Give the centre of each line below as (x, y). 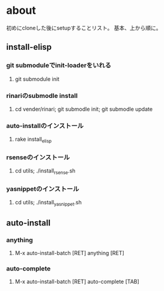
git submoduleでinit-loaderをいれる (59, 66)
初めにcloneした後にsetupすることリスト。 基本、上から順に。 (84, 28)
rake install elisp (33, 140)
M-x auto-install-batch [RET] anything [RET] (69, 253)
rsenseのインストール (38, 157)
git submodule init (37, 79)
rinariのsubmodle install (42, 96)
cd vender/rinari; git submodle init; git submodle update (84, 109)
